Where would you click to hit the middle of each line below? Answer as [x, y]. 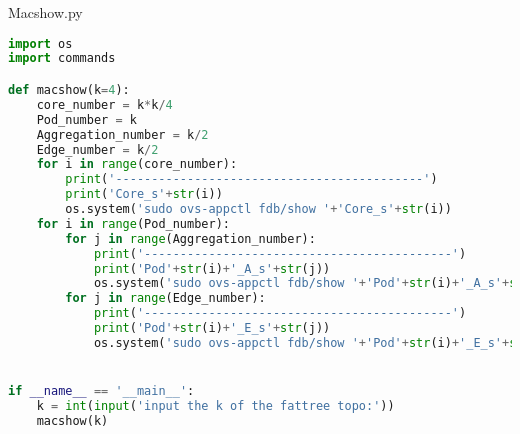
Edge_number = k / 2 [97, 149]
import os [40, 43]
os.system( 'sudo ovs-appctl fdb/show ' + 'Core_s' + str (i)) [258, 209]
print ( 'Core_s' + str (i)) [144, 194]
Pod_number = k [86, 119]
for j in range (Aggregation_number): [190, 238]
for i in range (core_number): [137, 164]
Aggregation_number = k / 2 [122, 134]
